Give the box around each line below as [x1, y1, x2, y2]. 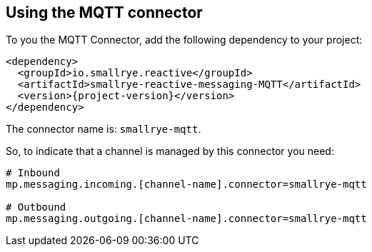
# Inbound [6, 167, 60, 179]
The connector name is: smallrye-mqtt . [6, 123, 201, 136]
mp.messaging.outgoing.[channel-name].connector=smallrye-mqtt [6, 213, 367, 225]
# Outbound [6, 201, 66, 213]
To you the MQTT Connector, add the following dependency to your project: [6, 34, 363, 46]
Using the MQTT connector [6, 4, 203, 21]
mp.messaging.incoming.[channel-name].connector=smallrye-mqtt [6, 178, 367, 191]
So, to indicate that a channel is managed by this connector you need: [6, 145, 334, 158]
